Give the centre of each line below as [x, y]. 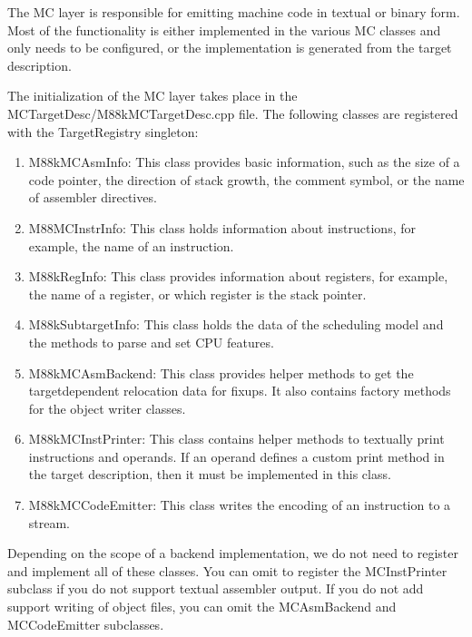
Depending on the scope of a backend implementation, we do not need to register [233, 553]
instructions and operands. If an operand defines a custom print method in [236, 456]
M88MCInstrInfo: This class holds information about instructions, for [222, 227]
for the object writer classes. [107, 408]
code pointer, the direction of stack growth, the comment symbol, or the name [246, 179]
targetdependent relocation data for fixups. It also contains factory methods [240, 391]
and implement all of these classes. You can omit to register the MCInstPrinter [227, 570]
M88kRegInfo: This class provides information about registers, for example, [238, 276]
